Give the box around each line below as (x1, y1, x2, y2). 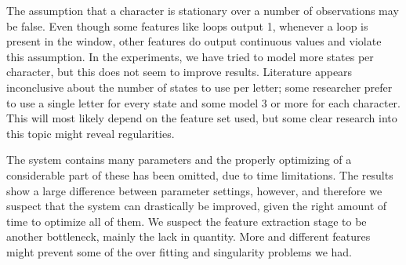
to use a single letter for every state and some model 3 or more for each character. (6, 94, 401, 111)
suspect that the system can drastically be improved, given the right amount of (6, 198, 387, 214)
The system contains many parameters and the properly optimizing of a (6, 151, 352, 168)
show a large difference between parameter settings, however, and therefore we (6, 182, 382, 198)
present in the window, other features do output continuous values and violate (6, 33, 382, 49)
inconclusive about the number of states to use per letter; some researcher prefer (6, 78, 393, 95)
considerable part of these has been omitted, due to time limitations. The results (6, 166, 393, 183)
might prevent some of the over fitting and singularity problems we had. (6, 243, 352, 260)
